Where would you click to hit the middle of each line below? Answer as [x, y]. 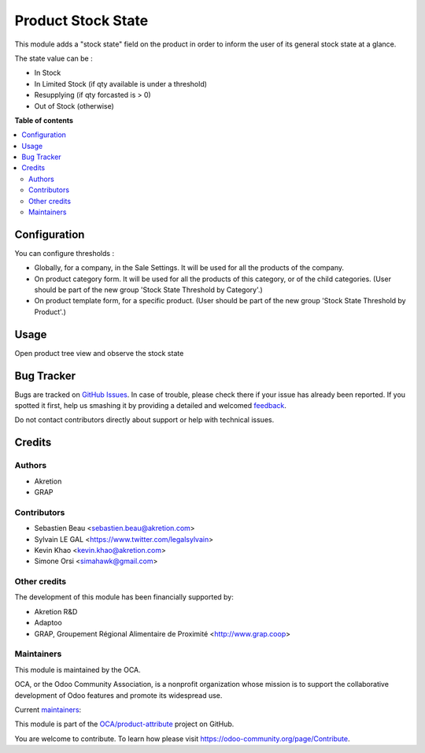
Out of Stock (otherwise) [74, 106]
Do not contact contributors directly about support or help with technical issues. [144, 420]
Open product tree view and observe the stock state [99, 353]
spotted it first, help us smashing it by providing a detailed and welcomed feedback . [151, 406]
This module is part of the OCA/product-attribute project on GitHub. [124, 724]
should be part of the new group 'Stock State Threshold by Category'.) [148, 290]
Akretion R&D [56, 611]
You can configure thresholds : [64, 253]
